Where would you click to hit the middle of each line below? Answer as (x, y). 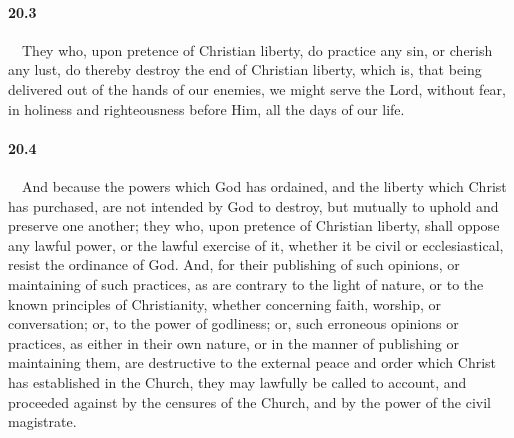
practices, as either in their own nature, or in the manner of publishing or (233, 342)
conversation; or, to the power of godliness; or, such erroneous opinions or (233, 323)
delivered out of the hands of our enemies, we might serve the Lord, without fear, (257, 88)
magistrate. (42, 421)
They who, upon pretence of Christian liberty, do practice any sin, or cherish (257, 49)
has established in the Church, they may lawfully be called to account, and (237, 381)
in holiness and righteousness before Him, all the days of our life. (206, 108)
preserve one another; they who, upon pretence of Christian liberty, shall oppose (254, 225)
